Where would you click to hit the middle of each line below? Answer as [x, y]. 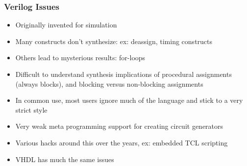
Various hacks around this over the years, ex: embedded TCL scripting [122, 142]
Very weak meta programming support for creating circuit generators [119, 126]
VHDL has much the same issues [65, 159]
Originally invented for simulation [66, 25]
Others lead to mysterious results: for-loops [80, 58]
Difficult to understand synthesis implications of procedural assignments [123, 74]
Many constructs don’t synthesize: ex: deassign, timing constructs [114, 41]
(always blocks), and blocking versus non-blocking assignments [109, 83]
